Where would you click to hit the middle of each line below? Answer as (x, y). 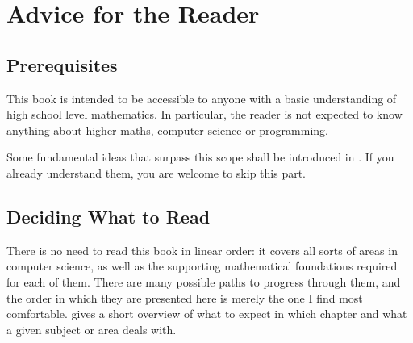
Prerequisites (62, 64)
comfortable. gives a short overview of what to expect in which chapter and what (207, 314)
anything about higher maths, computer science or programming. (167, 130)
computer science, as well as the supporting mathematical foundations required (202, 266)
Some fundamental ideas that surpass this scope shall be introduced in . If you (200, 157)
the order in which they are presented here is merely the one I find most (185, 297)
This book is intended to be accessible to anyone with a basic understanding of (202, 98)
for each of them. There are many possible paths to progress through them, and (204, 281)
